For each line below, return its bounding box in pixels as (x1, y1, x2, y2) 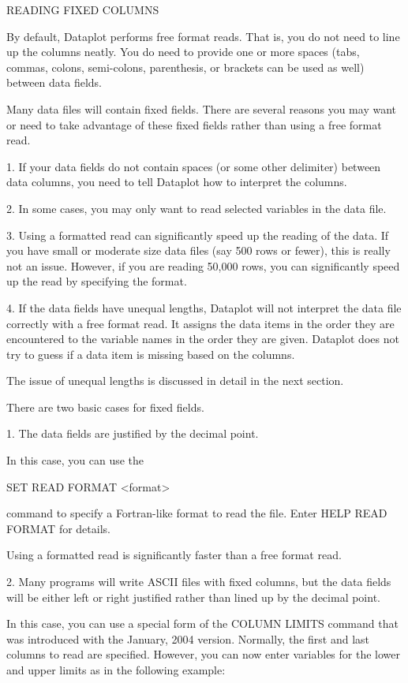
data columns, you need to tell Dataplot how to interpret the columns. (6, 174, 347, 190)
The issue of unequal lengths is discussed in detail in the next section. (6, 372, 344, 389)
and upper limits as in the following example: (6, 662, 226, 677)
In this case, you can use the (6, 452, 144, 468)
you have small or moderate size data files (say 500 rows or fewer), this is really (6, 242, 391, 259)
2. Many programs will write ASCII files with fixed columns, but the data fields (6, 573, 391, 590)
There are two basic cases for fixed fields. (6, 398, 204, 415)
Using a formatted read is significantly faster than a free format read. (6, 547, 342, 563)
